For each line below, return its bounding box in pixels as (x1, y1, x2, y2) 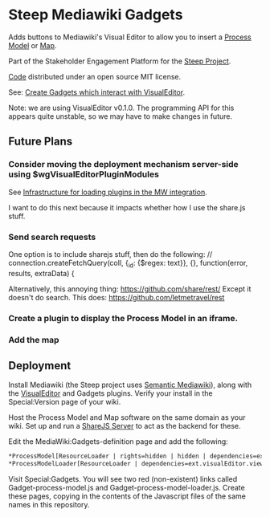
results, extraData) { (8, 268, 75, 278)
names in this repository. (8, 500, 90, 510)
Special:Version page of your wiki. (8, 397, 121, 407)
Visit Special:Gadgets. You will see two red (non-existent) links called (8, 474, 238, 484)
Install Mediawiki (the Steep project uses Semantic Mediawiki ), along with (8, 380, 252, 390)
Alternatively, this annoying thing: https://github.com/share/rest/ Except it (8, 283, 252, 294)
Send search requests (8, 231, 96, 242)
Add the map (8, 334, 59, 345)
